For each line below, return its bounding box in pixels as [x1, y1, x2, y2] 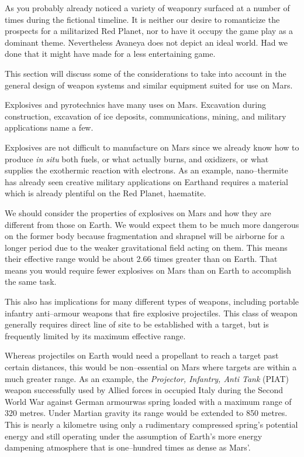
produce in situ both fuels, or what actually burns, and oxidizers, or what [5, 152, 269, 165]
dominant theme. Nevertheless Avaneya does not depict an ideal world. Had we [5, 36, 288, 48]
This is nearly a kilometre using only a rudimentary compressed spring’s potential [5, 418, 298, 430]
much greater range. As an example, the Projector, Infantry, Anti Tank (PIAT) [5, 372, 289, 384]
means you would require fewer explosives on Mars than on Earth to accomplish [5, 264, 291, 276]
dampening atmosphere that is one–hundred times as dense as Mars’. [5, 441, 251, 453]
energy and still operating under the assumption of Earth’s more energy [5, 429, 262, 442]
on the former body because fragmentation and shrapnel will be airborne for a [5, 230, 285, 242]
